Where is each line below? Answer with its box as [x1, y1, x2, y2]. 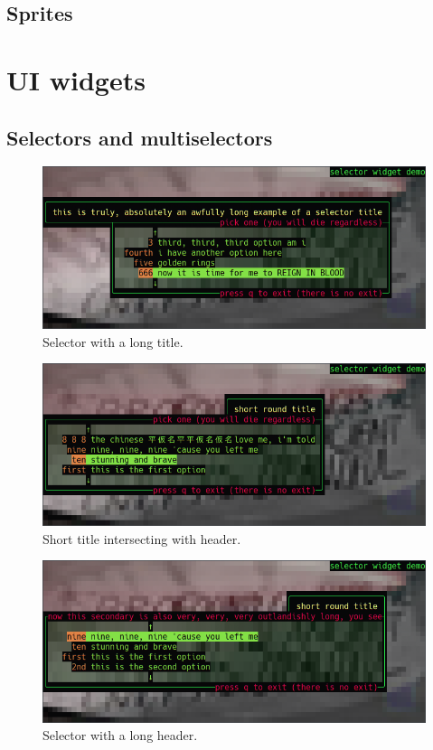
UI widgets [6, 61, 146, 98]
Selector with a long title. [42, 332, 184, 351]
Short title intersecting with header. [42, 529, 241, 548]
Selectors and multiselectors [6, 123, 273, 151]
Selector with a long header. [42, 726, 198, 745]
